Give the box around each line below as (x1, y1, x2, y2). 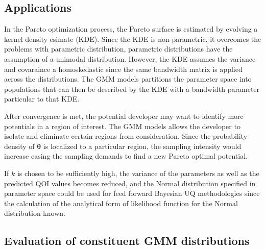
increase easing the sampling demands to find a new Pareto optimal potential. (4, 151, 248, 161)
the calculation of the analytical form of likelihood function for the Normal (4, 197, 238, 208)
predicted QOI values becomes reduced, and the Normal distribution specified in (4, 178, 256, 188)
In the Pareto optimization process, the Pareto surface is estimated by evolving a (4, 23, 258, 34)
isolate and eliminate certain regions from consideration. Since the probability (4, 131, 248, 141)
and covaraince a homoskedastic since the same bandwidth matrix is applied (4, 63, 243, 74)
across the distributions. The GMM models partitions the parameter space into (4, 73, 252, 84)
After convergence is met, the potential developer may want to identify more (4, 110, 244, 121)
